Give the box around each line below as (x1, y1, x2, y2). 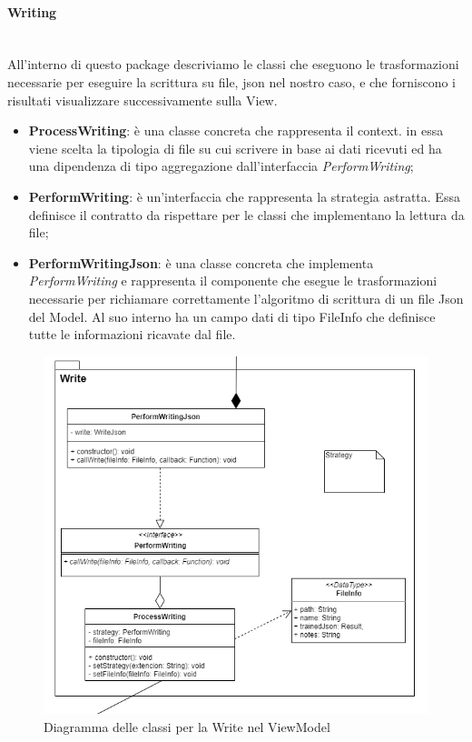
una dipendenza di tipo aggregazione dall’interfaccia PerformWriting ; (28, 156, 414, 175)
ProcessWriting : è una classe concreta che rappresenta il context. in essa (28, 121, 444, 140)
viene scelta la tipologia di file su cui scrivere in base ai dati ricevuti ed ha (28, 138, 442, 157)
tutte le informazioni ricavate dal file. (28, 325, 236, 344)
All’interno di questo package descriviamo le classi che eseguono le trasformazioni (7, 55, 459, 74)
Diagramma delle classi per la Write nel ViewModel (44, 717, 330, 736)
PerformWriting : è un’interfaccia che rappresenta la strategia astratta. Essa (28, 186, 460, 206)
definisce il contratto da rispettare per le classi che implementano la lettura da (28, 205, 465, 224)
